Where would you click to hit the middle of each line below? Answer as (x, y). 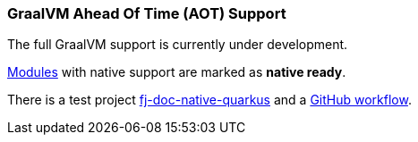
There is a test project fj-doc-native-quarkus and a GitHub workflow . (209, 100)
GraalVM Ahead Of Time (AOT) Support (147, 13)
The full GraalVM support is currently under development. (178, 45)
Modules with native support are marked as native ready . (177, 72)
